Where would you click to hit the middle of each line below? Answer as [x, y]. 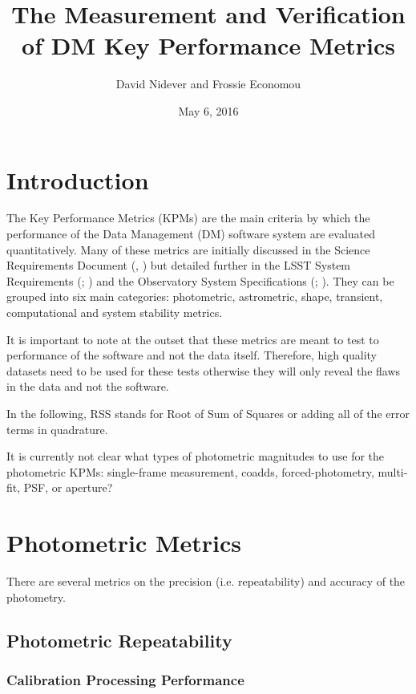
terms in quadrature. [57, 429]
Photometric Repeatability [119, 640]
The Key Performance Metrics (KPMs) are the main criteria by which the [188, 218]
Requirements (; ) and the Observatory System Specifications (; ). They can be [200, 280]
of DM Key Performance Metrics [208, 45]
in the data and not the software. [88, 386]
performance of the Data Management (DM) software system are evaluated [191, 234]
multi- [393, 471]
